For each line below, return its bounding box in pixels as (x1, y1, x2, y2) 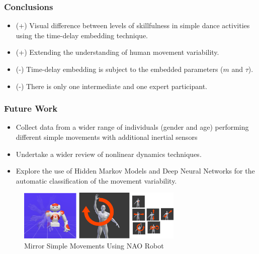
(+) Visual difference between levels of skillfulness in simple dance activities (16, 20, 250, 31)
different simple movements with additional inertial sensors (16, 132, 198, 142)
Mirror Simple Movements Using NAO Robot (24, 240, 164, 251)
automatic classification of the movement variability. (16, 175, 177, 186)
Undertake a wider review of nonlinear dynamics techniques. (16, 148, 202, 159)
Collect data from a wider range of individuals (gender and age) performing (16, 122, 249, 132)
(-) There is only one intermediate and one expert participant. (16, 80, 207, 91)
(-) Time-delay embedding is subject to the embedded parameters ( (16, 64, 223, 74)
